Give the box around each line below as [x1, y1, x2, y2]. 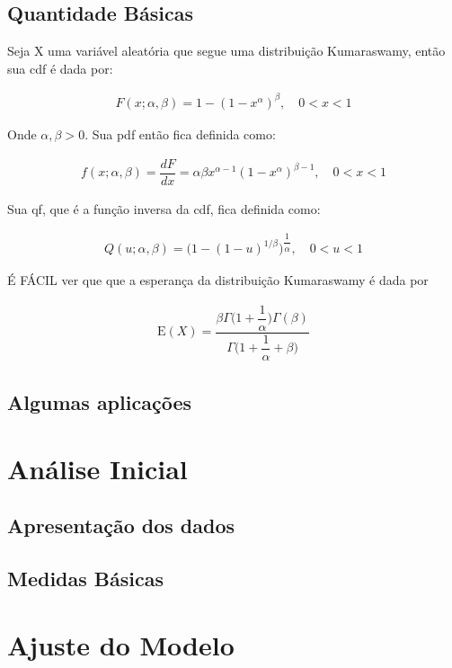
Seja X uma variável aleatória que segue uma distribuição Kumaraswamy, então [7, 41, 446, 60]
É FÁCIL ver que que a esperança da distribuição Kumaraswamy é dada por [7, 271, 429, 289]
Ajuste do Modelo [7, 626, 235, 663]
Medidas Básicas [7, 565, 164, 592]
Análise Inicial [7, 450, 188, 486]
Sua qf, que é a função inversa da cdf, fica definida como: [7, 199, 321, 218]
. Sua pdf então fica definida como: [84, 124, 276, 143]
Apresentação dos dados [7, 512, 235, 539]
